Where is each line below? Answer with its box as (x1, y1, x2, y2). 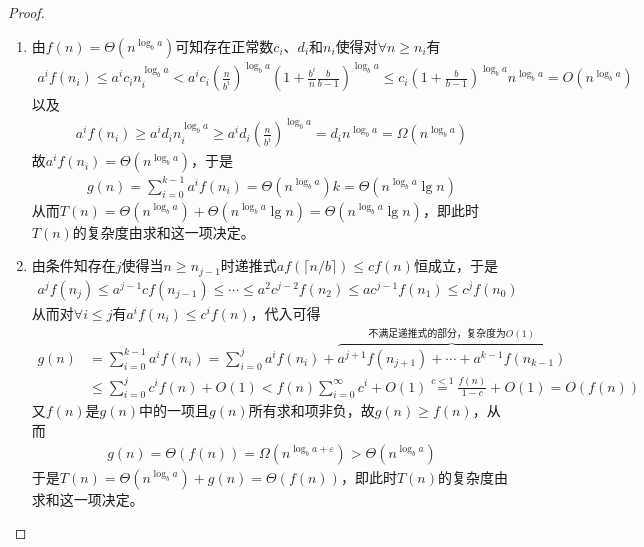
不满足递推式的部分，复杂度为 (368, 329, 506, 340)
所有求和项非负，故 (248, 400, 375, 421)
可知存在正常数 (175, 35, 274, 56)
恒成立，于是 (413, 255, 498, 276)
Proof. (8, 2, 45, 22)
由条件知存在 (31, 255, 116, 276)
